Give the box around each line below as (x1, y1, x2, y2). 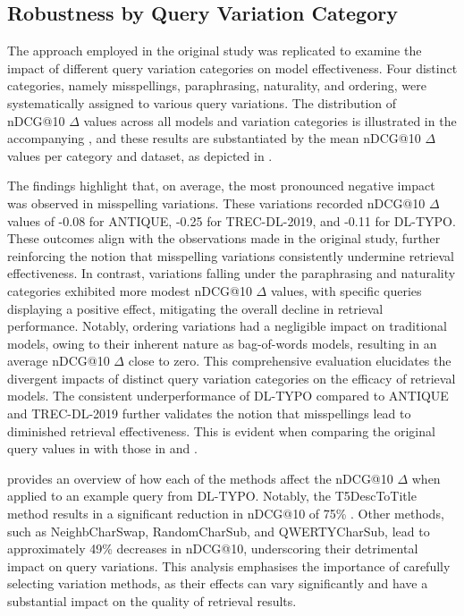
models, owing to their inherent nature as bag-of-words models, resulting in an (7, 333, 437, 352)
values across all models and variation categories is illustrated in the (83, 111, 457, 130)
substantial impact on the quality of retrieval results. (7, 592, 297, 611)
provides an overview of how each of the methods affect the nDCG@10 (7, 468, 393, 487)
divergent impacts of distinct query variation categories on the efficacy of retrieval (7, 368, 456, 387)
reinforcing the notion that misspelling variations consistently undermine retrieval (7, 246, 454, 265)
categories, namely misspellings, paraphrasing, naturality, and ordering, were (7, 76, 426, 95)
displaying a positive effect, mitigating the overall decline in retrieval (7, 299, 384, 317)
